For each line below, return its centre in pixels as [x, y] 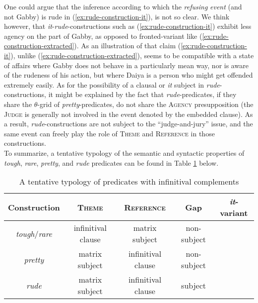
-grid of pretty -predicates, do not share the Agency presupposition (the [145, 104]
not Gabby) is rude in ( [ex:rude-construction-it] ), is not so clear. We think [117, 16]
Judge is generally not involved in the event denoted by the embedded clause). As [129, 114]
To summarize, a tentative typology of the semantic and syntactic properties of [124, 152]
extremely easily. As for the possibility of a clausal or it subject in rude [112, 84]
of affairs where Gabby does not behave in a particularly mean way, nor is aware [126, 65]
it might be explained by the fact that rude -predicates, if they [142, 94]
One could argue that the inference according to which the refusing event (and [123, 6]
